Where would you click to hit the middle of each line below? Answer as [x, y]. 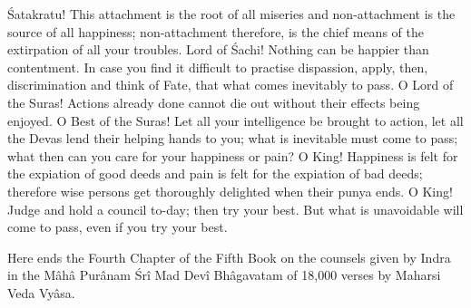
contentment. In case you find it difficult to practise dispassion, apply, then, [218, 67]
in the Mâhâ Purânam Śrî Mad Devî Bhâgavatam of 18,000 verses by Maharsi [224, 275]
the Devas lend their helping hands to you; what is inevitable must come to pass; [233, 138]
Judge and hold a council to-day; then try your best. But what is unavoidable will [235, 209]
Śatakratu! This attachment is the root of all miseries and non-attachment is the [231, 14]
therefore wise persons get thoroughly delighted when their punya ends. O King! [230, 191]
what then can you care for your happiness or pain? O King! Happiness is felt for [233, 155]
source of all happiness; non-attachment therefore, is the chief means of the [216, 31]
